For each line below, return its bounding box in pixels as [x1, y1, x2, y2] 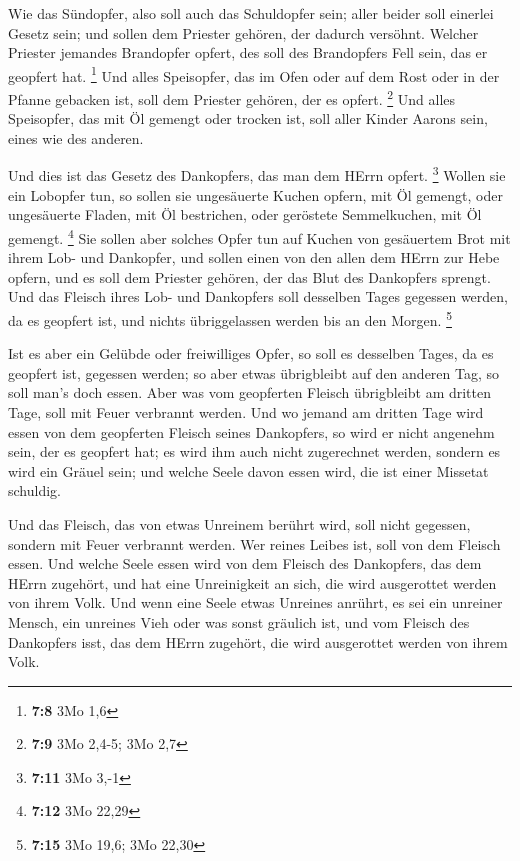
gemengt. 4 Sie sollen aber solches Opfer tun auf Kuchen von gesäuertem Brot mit [8, 224, 511, 248]
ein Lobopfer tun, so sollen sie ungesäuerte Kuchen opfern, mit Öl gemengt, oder [8, 184, 503, 205]
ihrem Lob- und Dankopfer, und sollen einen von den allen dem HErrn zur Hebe [8, 247, 500, 268]
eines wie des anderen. [8, 127, 144, 148]
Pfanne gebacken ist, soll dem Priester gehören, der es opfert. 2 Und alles [8, 86, 456, 109]
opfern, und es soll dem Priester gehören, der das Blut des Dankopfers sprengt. [8, 266, 491, 287]
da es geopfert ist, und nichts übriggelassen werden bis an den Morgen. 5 [8, 306, 452, 330]
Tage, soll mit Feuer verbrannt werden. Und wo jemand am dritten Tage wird [8, 401, 484, 422]
